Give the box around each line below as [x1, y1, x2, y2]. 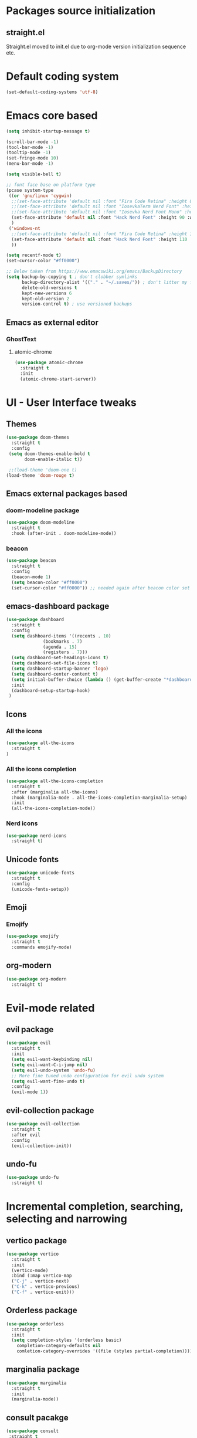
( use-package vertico [6, 1251, 59, 1257]
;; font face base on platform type [6, 182, 96, 188]
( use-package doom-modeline [6, 520, 75, 525]
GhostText [6, 335, 36, 343]
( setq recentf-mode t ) [6, 252, 62, 259]
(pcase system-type [6, 187, 54, 193]
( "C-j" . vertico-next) [11, 1278, 69, 1284]
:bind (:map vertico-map [11, 1273, 72, 1279]
